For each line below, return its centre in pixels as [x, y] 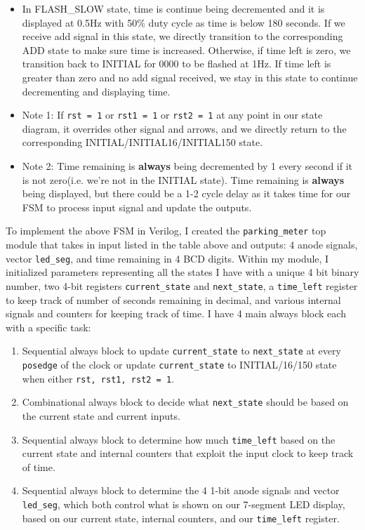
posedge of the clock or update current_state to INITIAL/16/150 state [179, 364]
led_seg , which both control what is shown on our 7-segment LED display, [184, 504]
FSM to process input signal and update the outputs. [137, 207]
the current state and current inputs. [101, 415]
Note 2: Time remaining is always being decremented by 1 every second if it [187, 166]
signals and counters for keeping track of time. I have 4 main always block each [176, 313]
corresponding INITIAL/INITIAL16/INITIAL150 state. [142, 142]
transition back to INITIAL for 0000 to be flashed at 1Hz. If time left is [177, 64]
